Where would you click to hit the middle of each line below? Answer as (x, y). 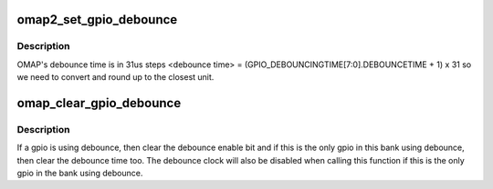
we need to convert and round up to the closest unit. (115, 77)
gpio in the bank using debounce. (80, 174)
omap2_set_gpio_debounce (97, 20)
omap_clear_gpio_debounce (99, 103)
